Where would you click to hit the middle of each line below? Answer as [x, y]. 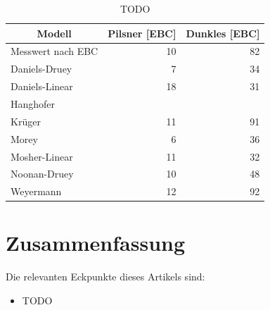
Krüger [26, 121]
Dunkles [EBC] [223, 33]
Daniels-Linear [42, 86]
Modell [54, 33]
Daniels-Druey [41, 69]
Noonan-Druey [42, 174]
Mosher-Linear [42, 156]
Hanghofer [33, 103]
